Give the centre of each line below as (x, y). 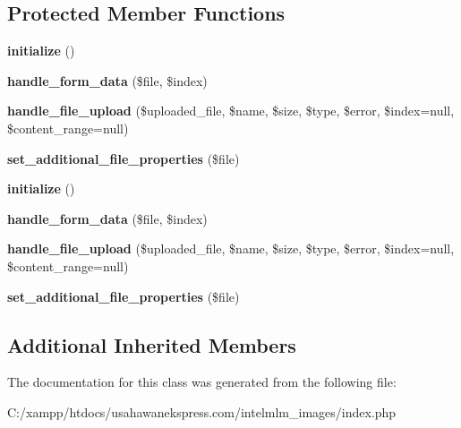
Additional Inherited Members (152, 344)
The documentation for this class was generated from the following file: (202, 382)
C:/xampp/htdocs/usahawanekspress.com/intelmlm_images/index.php (202, 411)
